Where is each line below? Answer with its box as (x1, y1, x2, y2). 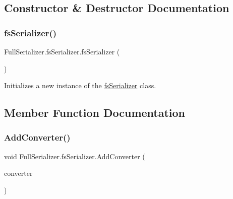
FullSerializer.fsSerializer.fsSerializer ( (4, 46, 120, 56)
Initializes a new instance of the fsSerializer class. (4, 80, 156, 91)
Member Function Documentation (4, 105, 186, 120)
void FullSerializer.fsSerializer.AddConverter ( (4, 151, 145, 161)
